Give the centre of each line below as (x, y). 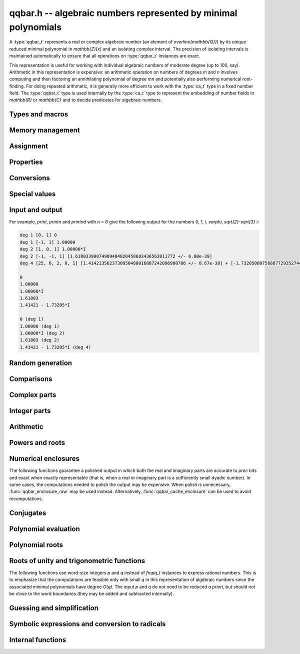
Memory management (44, 130)
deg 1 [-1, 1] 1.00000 (47, 242)
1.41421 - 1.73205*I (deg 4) (55, 347)
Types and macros (39, 114)
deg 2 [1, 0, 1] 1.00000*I (53, 249)
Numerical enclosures (44, 459)
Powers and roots (37, 443)
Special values (32, 194)
